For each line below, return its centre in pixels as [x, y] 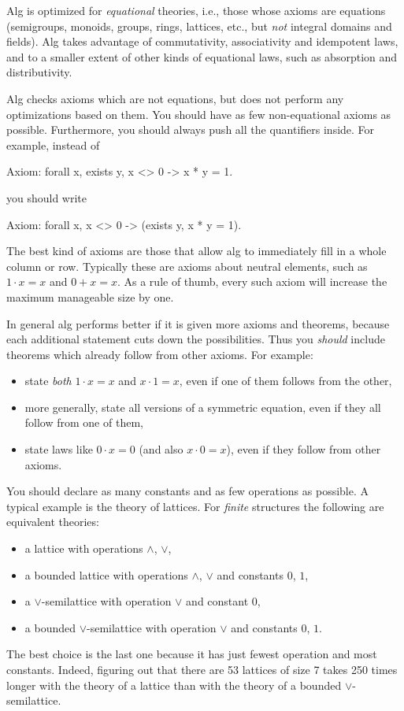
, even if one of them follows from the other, [285, 381]
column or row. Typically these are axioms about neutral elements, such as [187, 266]
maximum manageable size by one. [90, 296]
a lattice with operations [84, 548]
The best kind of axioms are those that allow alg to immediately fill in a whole [196, 251]
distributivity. [39, 72]
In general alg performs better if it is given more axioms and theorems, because [198, 323]
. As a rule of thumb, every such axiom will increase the [252, 281]
